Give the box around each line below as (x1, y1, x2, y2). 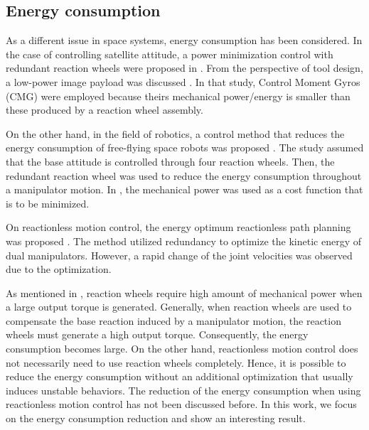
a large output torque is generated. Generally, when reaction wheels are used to (6, 299, 352, 314)
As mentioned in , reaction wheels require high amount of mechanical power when (6, 285, 363, 300)
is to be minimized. (6, 195, 90, 210)
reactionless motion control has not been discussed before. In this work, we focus (6, 397, 357, 412)
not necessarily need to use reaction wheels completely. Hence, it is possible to (6, 355, 346, 370)
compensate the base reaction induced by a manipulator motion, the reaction (6, 313, 341, 328)
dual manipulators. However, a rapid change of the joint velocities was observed (6, 247, 353, 262)
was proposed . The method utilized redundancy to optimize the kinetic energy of (6, 233, 362, 248)
